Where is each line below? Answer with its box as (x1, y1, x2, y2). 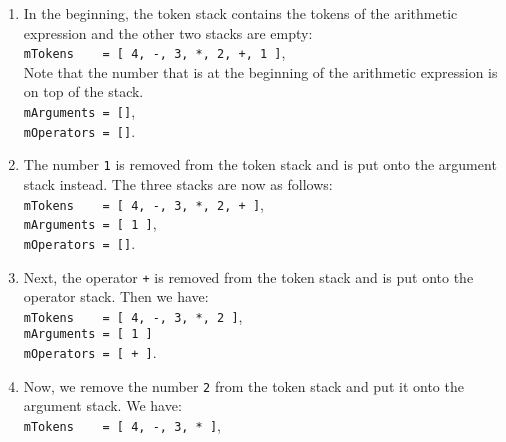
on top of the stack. (23, 81, 144, 102)
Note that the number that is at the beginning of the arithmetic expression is (23, 61, 498, 82)
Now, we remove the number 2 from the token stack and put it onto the (23, 375, 464, 396)
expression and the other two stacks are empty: (23, 22, 313, 43)
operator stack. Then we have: (23, 286, 209, 307)
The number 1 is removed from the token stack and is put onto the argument (23, 154, 497, 175)
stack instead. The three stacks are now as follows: (23, 174, 333, 194)
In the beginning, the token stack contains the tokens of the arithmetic (23, 3, 458, 23)
